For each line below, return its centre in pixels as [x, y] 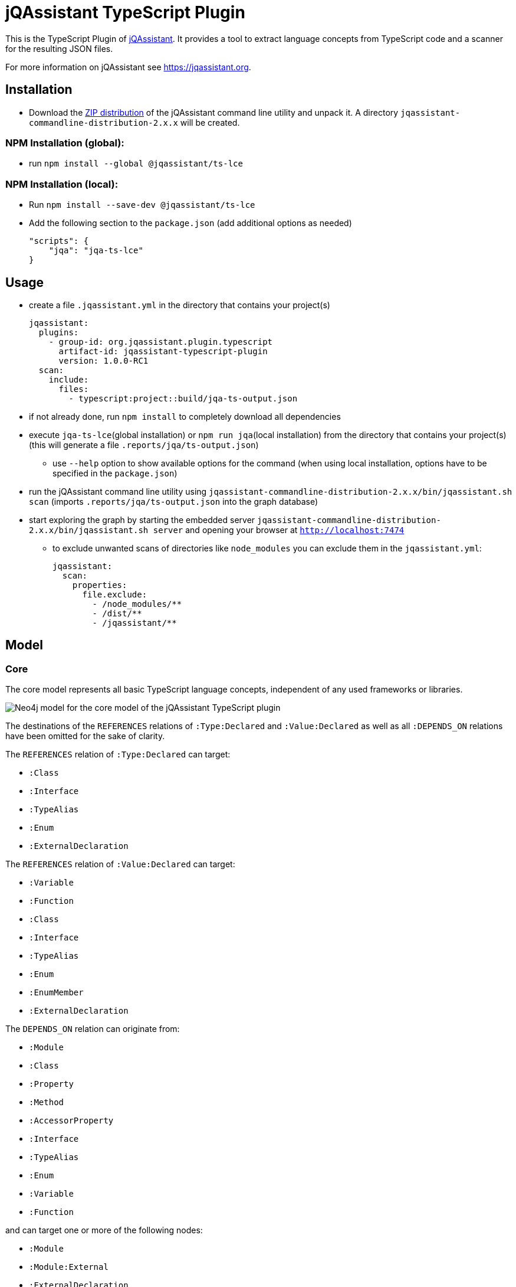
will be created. [210, 122]
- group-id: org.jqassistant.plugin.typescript [161, 342]
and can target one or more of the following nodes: [104, 1230]
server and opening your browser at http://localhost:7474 [279, 530]
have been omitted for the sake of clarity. [85, 736]
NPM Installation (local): [62, 184]
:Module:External [69, 1267]
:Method [47, 1103]
